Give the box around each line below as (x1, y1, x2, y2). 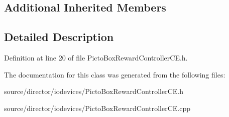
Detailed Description (4, 29, 114, 44)
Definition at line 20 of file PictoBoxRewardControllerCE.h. (4, 52, 188, 62)
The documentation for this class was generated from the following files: (4, 69, 225, 79)
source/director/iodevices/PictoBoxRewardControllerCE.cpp (4, 102, 191, 113)
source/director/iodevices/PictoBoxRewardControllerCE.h (4, 86, 184, 96)
